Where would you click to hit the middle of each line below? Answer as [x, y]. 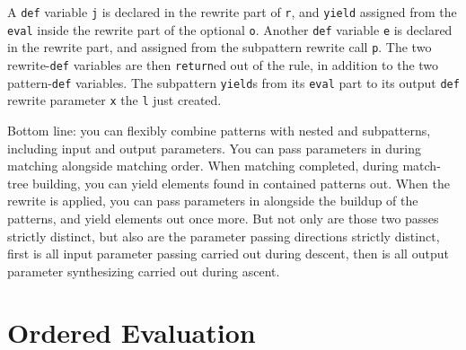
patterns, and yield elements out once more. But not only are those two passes [223, 218]
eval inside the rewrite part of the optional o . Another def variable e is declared [230, 29]
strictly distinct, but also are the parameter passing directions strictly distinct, [224, 236]
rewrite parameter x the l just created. [114, 100]
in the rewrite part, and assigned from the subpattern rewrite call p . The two [220, 47]
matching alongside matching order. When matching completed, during [203, 166]
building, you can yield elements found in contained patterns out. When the [241, 183]
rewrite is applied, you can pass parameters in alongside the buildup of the [213, 201]
